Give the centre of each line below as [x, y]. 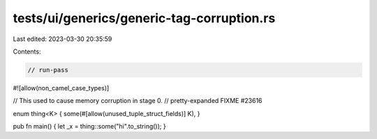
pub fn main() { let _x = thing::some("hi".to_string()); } [90, 126]
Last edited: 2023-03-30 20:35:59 [62, 39]
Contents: [27, 51]
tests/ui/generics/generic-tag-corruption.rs [144, 18]
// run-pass [48, 70]
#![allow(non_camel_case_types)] [61, 88]
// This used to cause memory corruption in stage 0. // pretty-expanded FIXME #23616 [138, 101]
